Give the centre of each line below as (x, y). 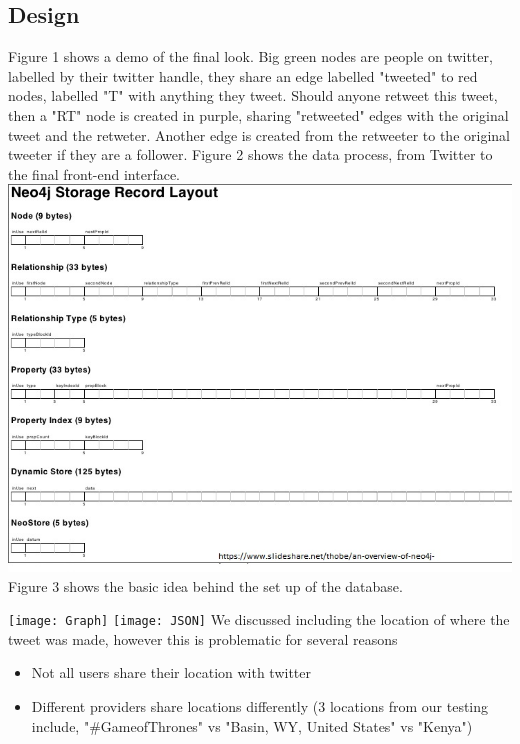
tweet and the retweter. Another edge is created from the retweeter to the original (259, 134)
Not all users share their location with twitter (171, 672)
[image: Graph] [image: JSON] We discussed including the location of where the (259, 619)
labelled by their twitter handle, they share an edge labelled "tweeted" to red (243, 75)
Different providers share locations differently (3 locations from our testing (260, 706)
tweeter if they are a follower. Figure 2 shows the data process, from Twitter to (250, 154)
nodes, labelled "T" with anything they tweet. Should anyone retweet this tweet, (253, 95)
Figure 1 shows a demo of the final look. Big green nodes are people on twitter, (250, 56)
